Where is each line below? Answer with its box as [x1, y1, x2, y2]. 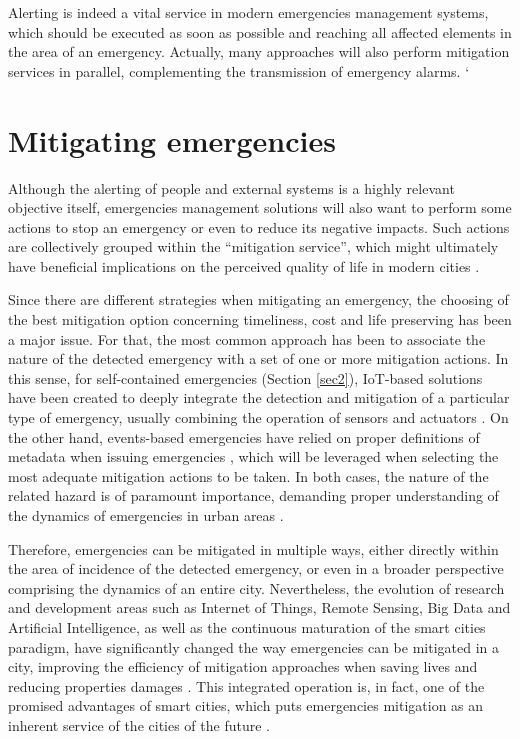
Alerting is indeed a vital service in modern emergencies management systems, [8, 2, 489, 22]
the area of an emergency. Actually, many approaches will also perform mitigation [8, 41, 510, 62]
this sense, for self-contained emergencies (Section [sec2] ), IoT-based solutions [8, 367, 483, 388]
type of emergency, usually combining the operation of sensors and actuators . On [8, 407, 509, 428]
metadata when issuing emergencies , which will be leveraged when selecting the [8, 446, 499, 467]
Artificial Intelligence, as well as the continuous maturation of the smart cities [8, 616, 486, 637]
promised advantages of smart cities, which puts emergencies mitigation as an [8, 695, 484, 716]
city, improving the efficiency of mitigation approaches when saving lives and [8, 656, 478, 677]
